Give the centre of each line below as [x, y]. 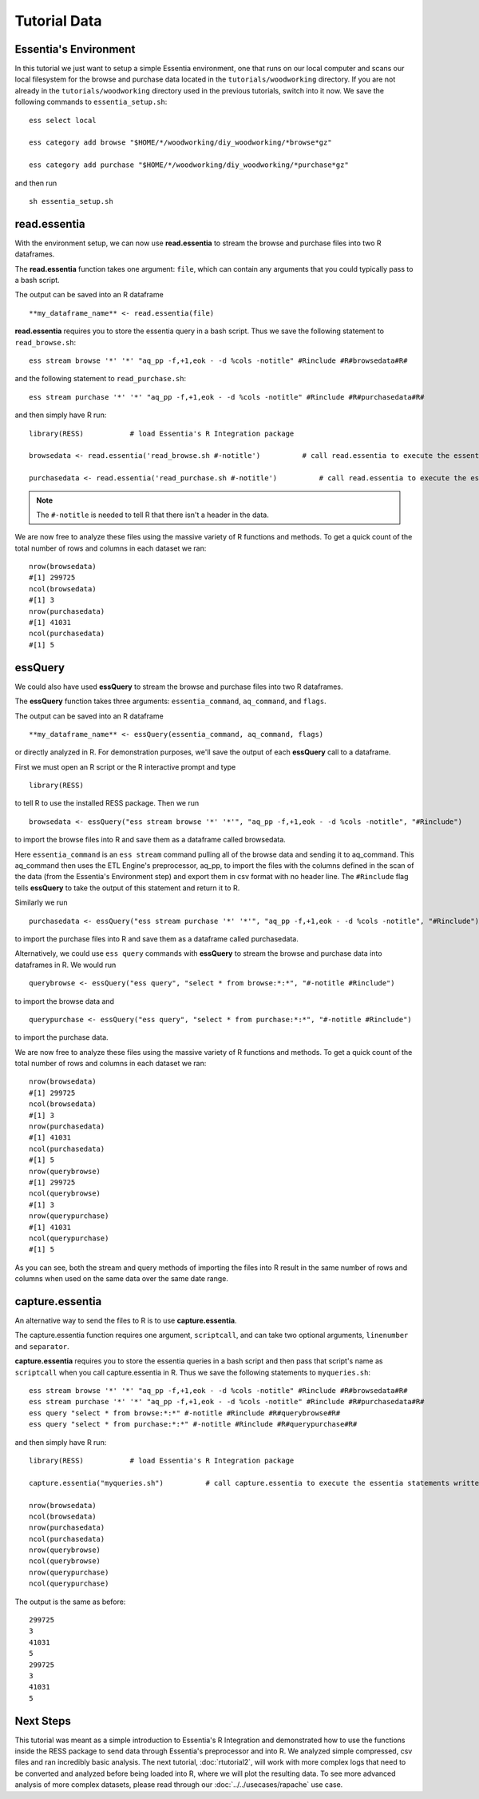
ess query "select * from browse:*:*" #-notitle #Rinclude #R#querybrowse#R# [185, 1413]
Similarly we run [41, 902]
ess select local [63, 120]
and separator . [42, 1346]
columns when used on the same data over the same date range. [122, 1279]
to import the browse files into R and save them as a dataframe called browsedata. [150, 840]
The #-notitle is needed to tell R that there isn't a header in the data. [152, 515]
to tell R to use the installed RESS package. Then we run [107, 803]
